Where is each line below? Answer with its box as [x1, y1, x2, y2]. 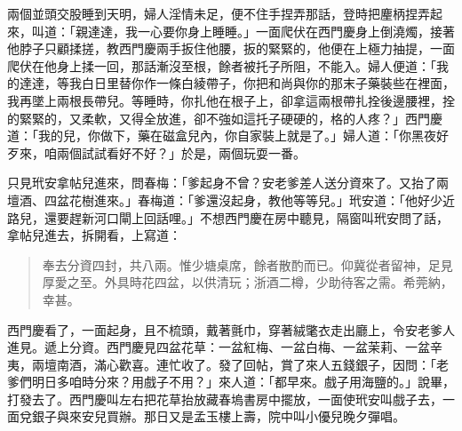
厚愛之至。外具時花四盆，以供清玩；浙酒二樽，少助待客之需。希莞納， [42, 273, 453, 291]
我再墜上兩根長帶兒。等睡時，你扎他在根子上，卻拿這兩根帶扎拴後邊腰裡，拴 [7, 91, 455, 109]
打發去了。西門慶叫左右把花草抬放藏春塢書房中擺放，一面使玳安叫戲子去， [7, 389, 442, 408]
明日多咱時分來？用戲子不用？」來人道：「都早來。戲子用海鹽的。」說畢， [31, 372, 455, 391]
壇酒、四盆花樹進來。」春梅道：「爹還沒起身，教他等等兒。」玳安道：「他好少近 [7, 190, 455, 209]
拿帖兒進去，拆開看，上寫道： [7, 226, 181, 244]
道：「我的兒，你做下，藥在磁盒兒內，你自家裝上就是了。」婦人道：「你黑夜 [7, 126, 436, 145]
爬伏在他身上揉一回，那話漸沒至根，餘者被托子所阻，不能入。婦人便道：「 [7, 56, 436, 75]
